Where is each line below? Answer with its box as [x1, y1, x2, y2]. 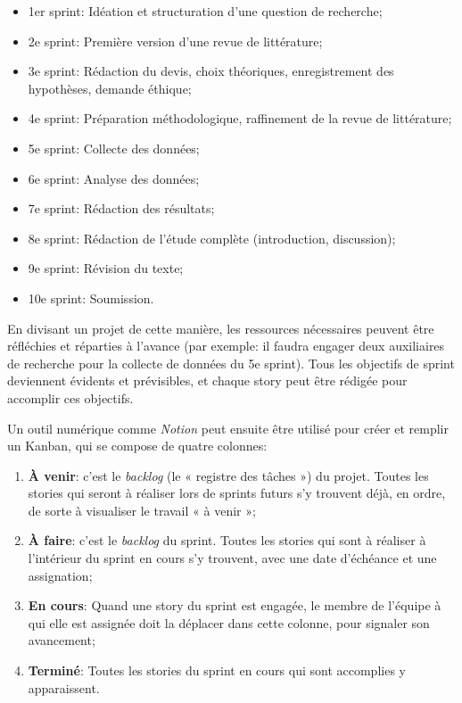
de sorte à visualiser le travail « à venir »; [28, 500, 256, 519]
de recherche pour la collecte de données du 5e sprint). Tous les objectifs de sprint [7, 353, 455, 372]
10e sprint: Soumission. [28, 288, 154, 307]
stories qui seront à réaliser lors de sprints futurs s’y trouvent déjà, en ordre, [28, 484, 446, 502]
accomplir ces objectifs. [7, 388, 134, 407]
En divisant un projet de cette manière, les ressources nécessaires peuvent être [7, 318, 434, 337]
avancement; [28, 631, 95, 649]
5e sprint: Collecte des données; [28, 138, 200, 157]
